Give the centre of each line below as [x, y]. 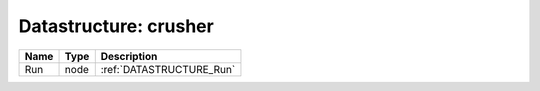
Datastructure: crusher [116, 26]
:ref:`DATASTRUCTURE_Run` [168, 69]
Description [129, 56]
